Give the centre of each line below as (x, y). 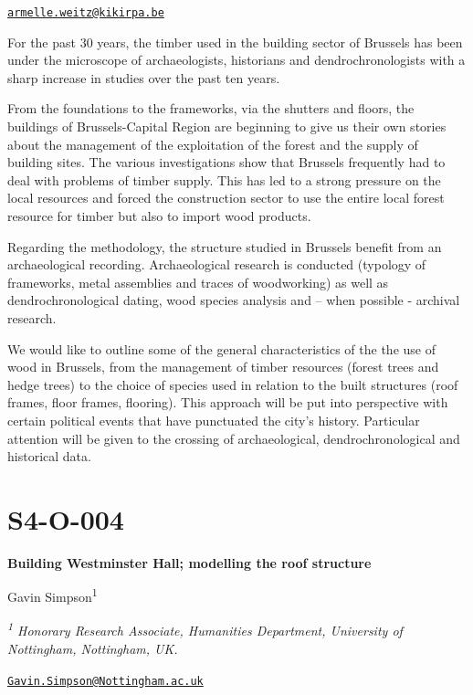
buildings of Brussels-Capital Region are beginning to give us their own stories (227, 126)
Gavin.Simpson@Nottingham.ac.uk (105, 681)
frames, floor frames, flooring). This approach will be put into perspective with (228, 402)
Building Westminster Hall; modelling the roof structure (189, 562)
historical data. (49, 456)
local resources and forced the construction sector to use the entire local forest (226, 198)
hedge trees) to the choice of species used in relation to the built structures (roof (233, 384)
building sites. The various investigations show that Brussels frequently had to (226, 162)
